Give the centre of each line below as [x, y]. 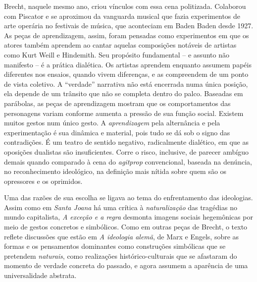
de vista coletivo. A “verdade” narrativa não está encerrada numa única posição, [126, 84]
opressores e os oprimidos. [43, 181]
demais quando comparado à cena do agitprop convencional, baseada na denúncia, [128, 161]
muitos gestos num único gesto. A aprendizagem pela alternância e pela [112, 123]
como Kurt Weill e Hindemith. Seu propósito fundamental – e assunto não [117, 54]
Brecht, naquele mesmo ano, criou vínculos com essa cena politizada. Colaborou [125, 6]
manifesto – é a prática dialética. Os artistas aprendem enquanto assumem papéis [128, 64]
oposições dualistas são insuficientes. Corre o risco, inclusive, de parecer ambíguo [126, 151]
